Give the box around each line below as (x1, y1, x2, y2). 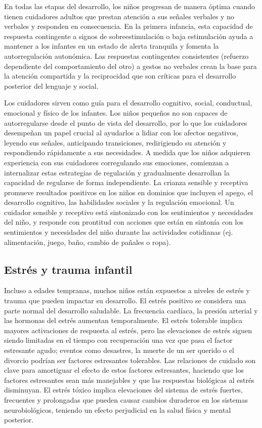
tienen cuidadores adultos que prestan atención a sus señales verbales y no (4, 11, 234, 21)
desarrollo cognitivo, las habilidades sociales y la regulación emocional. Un (4, 197, 234, 207)
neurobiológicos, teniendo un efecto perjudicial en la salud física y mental (4, 404, 231, 415)
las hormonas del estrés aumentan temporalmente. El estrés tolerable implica (4, 315, 242, 326)
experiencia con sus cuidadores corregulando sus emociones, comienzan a (4, 157, 229, 167)
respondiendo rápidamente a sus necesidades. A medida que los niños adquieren (4, 147, 251, 158)
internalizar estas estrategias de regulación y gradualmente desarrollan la (4, 167, 230, 177)
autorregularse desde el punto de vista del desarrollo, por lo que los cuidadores (4, 117, 247, 128)
